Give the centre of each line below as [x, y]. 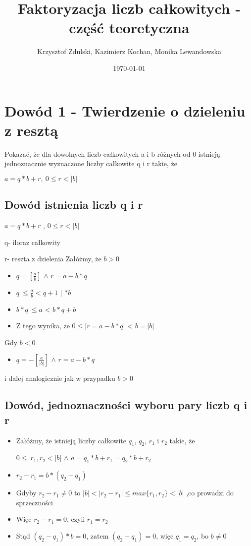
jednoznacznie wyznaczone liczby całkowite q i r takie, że [91, 163]
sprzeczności [34, 502]
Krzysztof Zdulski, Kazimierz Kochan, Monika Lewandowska [129, 51]
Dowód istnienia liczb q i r [74, 205]
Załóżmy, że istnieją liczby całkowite [71, 440]
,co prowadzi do [210, 493]
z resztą [31, 130]
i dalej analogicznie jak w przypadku [60, 378]
